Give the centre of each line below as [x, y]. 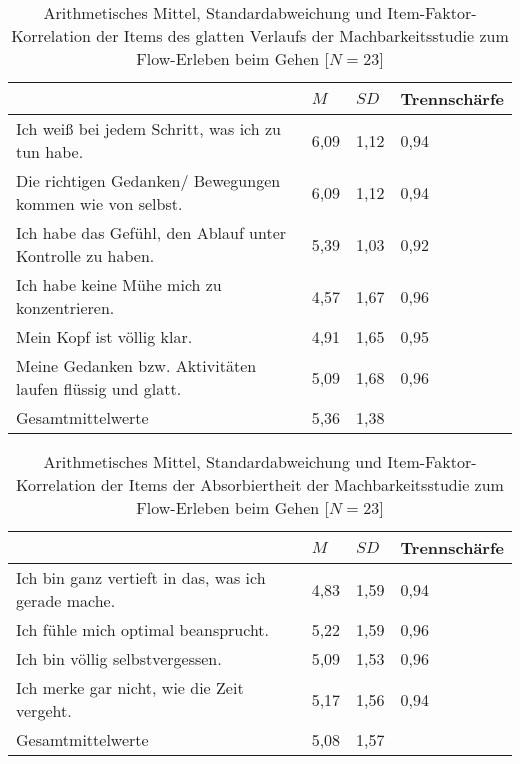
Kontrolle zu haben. [85, 255]
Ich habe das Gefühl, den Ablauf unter [151, 232]
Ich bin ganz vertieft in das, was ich [141, 577]
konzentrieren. [65, 307]
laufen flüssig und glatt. [99, 388]
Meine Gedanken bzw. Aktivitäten [136, 365]
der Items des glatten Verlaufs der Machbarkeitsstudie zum [302, 35]
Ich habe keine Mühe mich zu [119, 284]
